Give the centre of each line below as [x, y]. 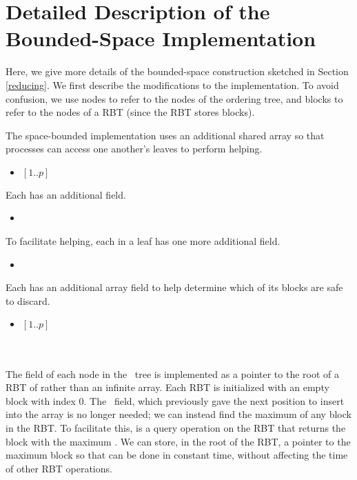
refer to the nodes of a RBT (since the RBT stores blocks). [130, 112]
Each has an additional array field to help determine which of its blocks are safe [174, 287]
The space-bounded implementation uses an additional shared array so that [165, 135]
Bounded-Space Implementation [161, 38]
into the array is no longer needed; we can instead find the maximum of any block [178, 414]
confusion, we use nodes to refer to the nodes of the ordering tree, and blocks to [174, 98]
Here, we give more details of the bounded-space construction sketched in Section [177, 71]
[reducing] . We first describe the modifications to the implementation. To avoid [172, 84]
